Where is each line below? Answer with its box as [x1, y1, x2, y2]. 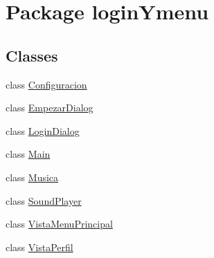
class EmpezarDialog [6, 100, 93, 115]
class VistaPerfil [6, 239, 73, 254]
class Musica [6, 169, 59, 184]
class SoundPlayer [6, 193, 82, 208]
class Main [6, 147, 51, 161]
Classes [6, 44, 58, 66]
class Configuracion [6, 77, 87, 91]
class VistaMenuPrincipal [6, 216, 113, 231]
